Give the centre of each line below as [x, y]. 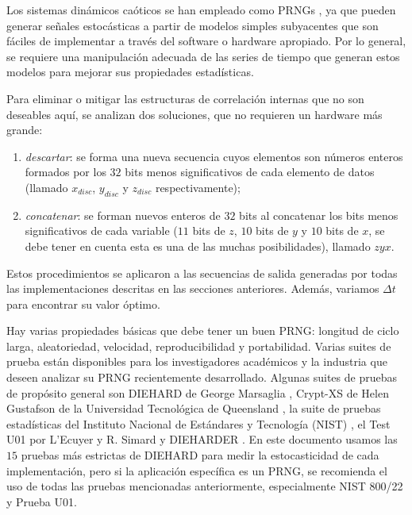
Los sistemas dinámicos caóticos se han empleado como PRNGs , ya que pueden [201, 10]
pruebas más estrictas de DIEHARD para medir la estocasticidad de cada [200, 455]
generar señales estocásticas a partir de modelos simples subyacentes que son [193, 25]
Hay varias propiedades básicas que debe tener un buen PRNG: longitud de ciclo [203, 331]
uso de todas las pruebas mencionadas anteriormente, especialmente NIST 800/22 [205, 486]
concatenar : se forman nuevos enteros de [123, 215]
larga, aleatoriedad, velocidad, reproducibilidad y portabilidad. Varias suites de [199, 346]
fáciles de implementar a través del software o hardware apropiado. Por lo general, [206, 41]
